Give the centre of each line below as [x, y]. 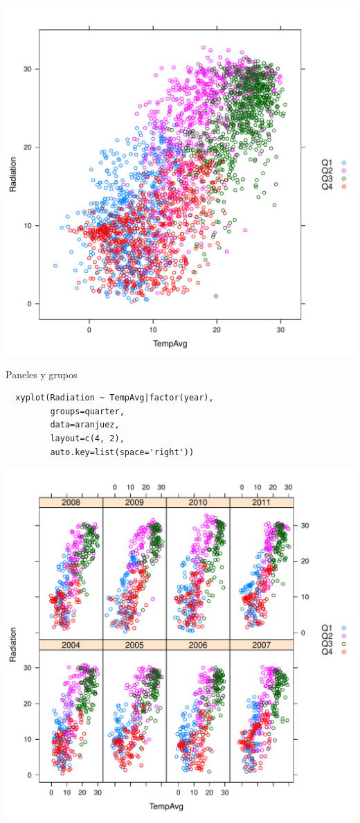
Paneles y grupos [42, 374]
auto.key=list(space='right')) [122, 452]
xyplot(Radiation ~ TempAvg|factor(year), [115, 398]
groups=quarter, [87, 411]
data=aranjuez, [85, 425]
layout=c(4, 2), [87, 438]
